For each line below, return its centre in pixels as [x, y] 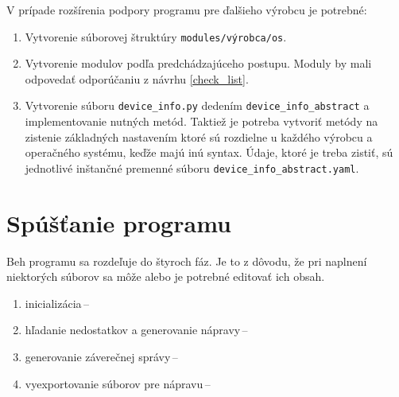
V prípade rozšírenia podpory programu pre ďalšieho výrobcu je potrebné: [187, 10]
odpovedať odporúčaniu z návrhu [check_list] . [137, 78]
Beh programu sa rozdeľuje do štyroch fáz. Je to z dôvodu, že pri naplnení [187, 261]
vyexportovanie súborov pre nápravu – [118, 383]
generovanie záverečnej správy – [101, 357]
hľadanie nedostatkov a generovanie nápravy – [136, 330]
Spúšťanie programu [119, 222]
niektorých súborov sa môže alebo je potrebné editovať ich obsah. [166, 276]
